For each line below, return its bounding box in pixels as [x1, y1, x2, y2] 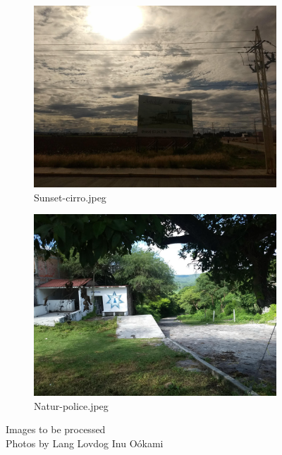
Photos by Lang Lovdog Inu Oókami [6, 435, 164, 450]
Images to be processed [6, 422, 106, 437]
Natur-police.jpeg [34, 398, 109, 413]
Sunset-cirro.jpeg [34, 189, 106, 204]
